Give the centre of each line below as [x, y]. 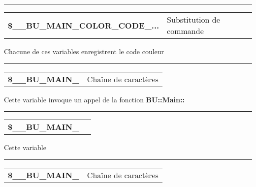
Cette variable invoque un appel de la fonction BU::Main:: [94, 99]
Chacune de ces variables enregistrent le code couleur [84, 51]
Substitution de [193, 19]
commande [185, 31]
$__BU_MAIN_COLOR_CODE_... [84, 25]
